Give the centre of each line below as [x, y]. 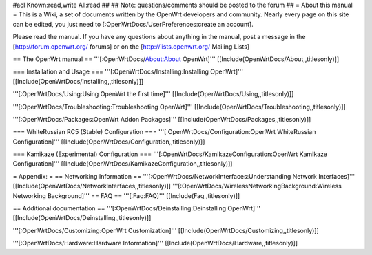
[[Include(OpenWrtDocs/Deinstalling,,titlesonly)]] [82, 218]
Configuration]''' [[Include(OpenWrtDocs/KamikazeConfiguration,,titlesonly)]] [123, 164]
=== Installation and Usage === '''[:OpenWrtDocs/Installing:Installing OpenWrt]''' [128, 71]
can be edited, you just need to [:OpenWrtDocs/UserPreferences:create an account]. [133, 24]
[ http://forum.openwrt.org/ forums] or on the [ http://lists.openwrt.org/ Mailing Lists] [131, 46]
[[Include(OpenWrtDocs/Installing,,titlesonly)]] [78, 81]
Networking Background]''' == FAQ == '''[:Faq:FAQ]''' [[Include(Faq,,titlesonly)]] [126, 195]
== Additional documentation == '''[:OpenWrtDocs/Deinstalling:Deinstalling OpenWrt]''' [137, 208]
